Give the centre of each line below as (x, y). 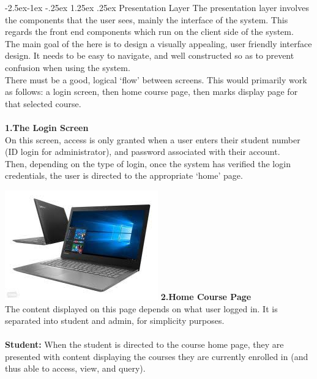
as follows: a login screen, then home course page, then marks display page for (151, 92)
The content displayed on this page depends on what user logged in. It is (141, 308)
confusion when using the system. (68, 67)
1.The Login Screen (47, 127)
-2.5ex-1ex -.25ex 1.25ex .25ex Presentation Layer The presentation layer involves (157, 7)
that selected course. (43, 103)
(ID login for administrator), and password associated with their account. (143, 152)
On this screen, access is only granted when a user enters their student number (153, 139)
